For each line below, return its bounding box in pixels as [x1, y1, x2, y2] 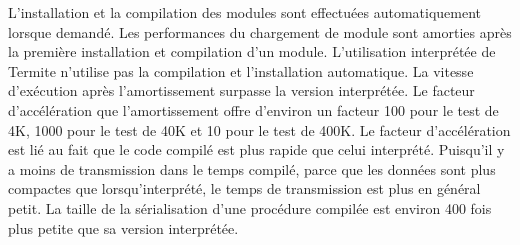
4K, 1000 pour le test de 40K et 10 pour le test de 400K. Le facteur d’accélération [8, 119, 511, 140]
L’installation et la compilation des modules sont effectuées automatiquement [8, 2, 482, 22]
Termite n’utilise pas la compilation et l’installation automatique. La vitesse [8, 60, 474, 81]
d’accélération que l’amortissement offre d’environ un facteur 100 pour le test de [8, 99, 499, 120]
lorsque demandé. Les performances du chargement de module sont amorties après [8, 21, 512, 42]
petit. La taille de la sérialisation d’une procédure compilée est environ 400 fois [8, 197, 492, 218]
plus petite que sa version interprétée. [8, 217, 239, 238]
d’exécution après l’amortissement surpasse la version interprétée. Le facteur [8, 80, 475, 101]
